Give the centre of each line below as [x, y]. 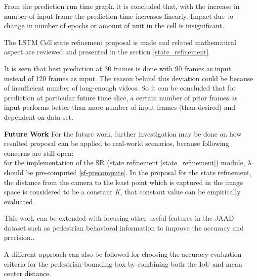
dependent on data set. [39, 117]
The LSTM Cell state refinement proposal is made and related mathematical [120, 42]
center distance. [28, 273]
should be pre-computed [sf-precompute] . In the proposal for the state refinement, [128, 172]
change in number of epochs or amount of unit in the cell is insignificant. [114, 25]
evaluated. [19, 201]
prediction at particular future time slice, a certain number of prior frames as [121, 97]
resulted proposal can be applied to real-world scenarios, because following [117, 143]
